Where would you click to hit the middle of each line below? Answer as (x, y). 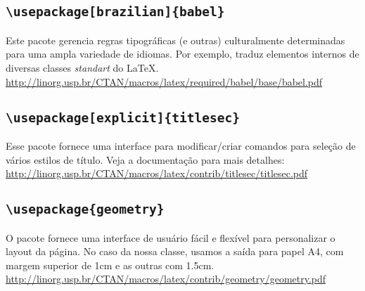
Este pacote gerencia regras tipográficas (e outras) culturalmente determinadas (175, 40)
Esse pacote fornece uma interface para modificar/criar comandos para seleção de (181, 145)
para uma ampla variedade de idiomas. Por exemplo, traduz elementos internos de (182, 54)
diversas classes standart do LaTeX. (82, 67)
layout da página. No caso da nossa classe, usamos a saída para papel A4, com (175, 251)
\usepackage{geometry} (85, 209)
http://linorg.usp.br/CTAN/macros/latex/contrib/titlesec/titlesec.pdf (157, 173)
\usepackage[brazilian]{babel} (115, 12)
